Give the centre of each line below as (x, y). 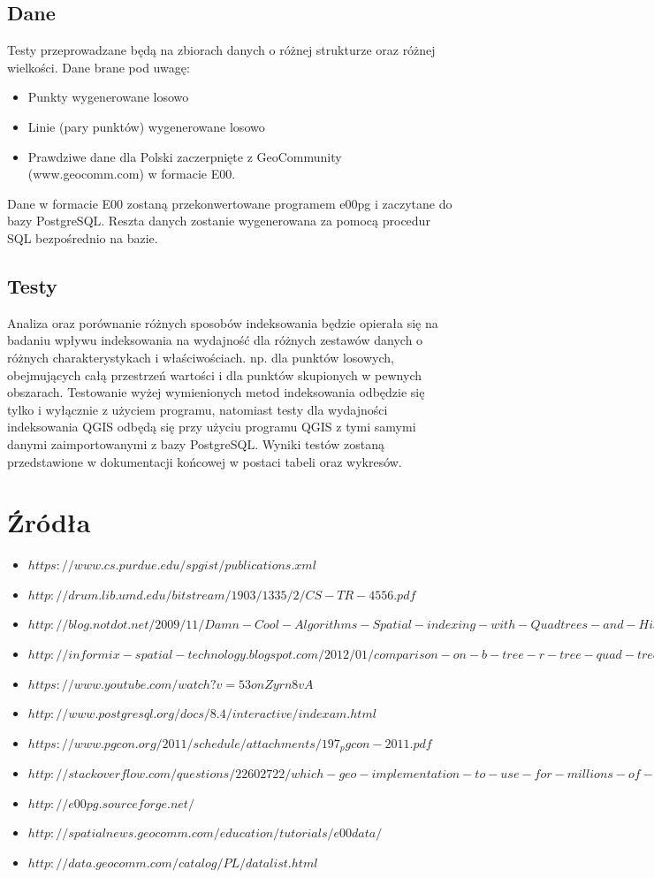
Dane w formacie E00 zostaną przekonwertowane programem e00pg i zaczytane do (230, 203)
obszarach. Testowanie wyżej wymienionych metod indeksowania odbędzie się (216, 392)
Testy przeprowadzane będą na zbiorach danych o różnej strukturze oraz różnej (221, 50)
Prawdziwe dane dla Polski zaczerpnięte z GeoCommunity (185, 156)
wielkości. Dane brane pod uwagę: (99, 67)
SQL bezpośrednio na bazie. (83, 237)
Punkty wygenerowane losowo (108, 97)
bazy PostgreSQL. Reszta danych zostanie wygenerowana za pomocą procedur (219, 221)
